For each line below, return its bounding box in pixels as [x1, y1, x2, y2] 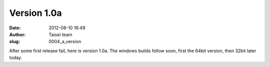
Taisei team [48, 31, 72, 37]
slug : [9, 39, 20, 45]
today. [9, 55, 22, 61]
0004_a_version [48, 39, 81, 45]
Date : [9, 25, 21, 31]
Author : [9, 31, 26, 37]
